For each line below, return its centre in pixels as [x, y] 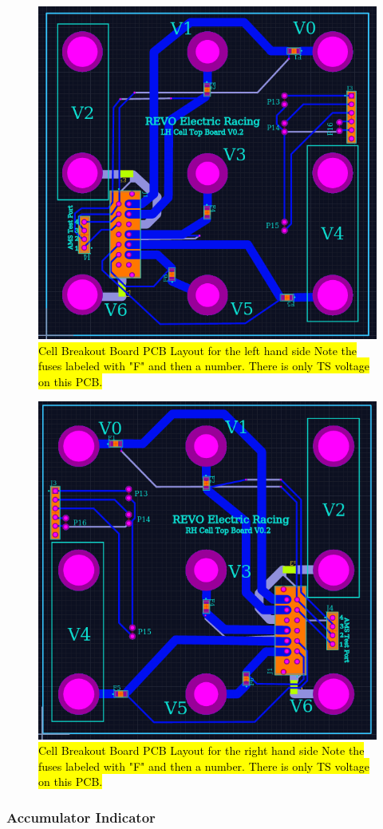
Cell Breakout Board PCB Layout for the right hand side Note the [201, 750]
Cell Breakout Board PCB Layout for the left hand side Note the [197, 350]
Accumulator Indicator [81, 817]
